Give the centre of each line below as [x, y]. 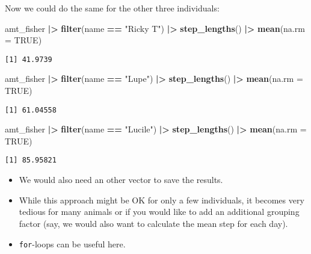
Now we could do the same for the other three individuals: [112, 8]
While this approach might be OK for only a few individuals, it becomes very [162, 200]
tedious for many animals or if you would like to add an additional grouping [159, 212]
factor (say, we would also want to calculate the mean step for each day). [153, 223]
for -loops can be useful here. [72, 243]
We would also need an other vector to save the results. [121, 180]
